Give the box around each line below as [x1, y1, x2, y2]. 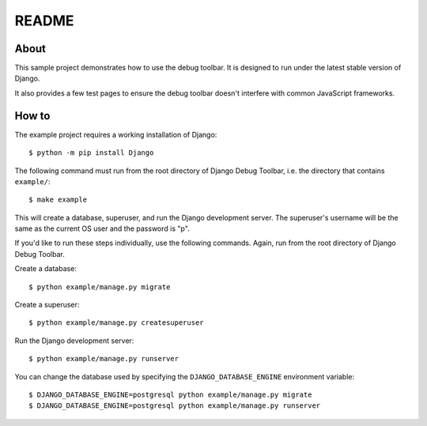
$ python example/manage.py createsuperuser [28, 319, 205, 327]
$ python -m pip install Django [28, 149, 154, 157]
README [14, 12, 74, 29]
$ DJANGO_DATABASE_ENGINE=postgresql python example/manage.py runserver [28, 401, 321, 410]
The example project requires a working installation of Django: [14, 130, 217, 139]
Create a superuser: [14, 300, 80, 310]
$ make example [28, 195, 88, 205]
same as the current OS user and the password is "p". [14, 224, 190, 233]
